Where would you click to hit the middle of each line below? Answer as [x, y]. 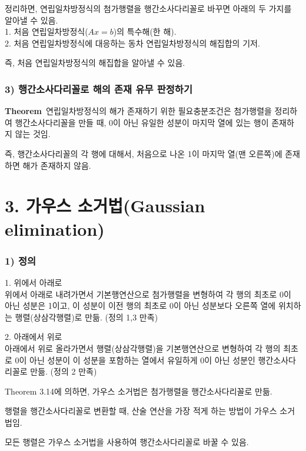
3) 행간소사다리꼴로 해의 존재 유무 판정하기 [99, 88]
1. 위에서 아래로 [34, 282]
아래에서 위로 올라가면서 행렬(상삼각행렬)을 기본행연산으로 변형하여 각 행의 [143, 348]
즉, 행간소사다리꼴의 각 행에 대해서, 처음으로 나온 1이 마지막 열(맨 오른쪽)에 [144, 153]
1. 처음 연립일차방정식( [46, 31]
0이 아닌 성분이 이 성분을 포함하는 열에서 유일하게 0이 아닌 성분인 [135, 360]
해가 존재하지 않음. [57, 165]
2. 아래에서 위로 [34, 337]
